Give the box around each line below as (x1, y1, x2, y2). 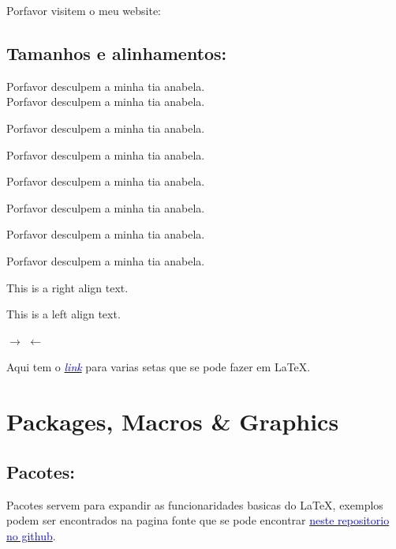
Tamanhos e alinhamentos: (6, 40, 227, 65)
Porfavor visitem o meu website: (6, 2, 162, 18)
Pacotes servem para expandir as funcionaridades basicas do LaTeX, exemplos (6, 496, 383, 513)
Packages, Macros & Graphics (6, 405, 339, 438)
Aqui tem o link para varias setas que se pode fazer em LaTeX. (6, 359, 311, 375)
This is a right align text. (6, 279, 129, 295)
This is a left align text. (6, 306, 121, 322)
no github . (6, 527, 56, 543)
